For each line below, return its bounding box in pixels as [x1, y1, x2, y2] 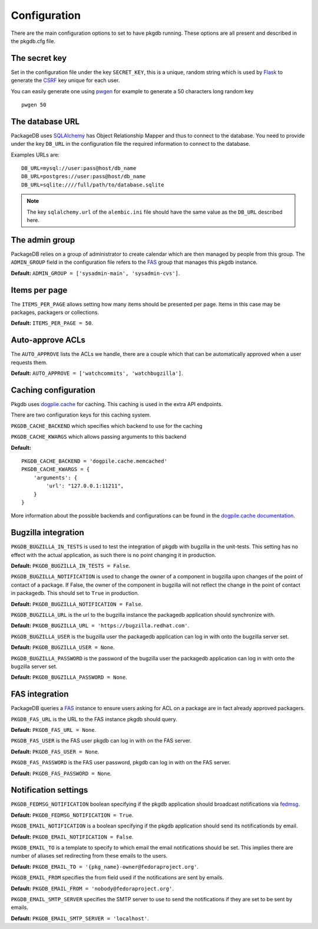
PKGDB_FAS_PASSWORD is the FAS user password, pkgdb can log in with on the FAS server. [11, 759, 231, 766]
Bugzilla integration [11, 528, 85, 538]
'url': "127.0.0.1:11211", [46, 483, 124, 489]
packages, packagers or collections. [11, 309, 100, 316]
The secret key [11, 53, 67, 63]
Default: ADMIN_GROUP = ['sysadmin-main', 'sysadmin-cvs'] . [11, 269, 180, 277]
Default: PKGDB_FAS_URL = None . [11, 726, 97, 733]
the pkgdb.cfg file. [11, 37, 56, 44]
